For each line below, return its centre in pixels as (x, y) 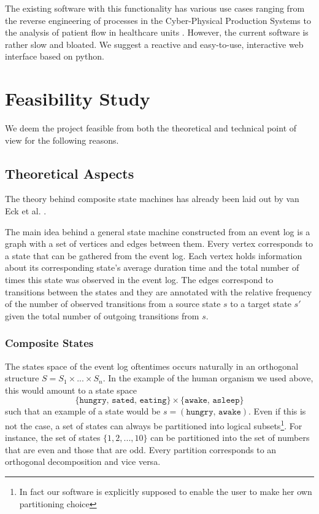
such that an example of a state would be (83, 411)
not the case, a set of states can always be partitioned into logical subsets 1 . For (154, 425)
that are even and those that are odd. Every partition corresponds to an (141, 449)
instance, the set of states (53, 438)
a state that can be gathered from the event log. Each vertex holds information (154, 255)
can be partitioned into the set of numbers (230, 438)
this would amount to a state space (71, 390)
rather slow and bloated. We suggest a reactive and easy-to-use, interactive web (154, 44)
